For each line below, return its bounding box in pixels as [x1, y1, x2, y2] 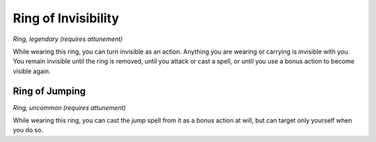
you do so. [13, 126, 43, 134]
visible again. [13, 67, 52, 75]
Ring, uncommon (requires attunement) [13, 103, 126, 111]
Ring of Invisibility [13, 10, 120, 26]
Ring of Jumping [13, 85, 86, 97]
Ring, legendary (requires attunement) [13, 35, 123, 43]
